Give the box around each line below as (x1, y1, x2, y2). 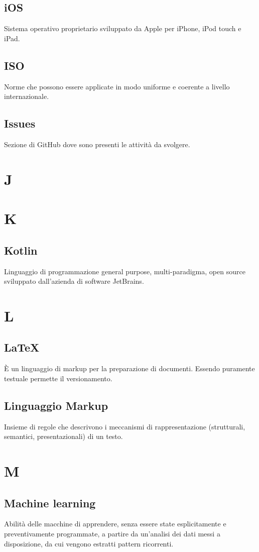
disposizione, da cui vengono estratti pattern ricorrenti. (4, 538, 174, 548)
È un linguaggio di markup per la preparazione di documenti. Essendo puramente (4, 363, 255, 374)
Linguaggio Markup (4, 397, 108, 413)
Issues (4, 116, 36, 131)
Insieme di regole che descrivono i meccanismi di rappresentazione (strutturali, (4, 421, 245, 431)
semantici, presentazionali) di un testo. (4, 431, 123, 441)
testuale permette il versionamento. (4, 373, 112, 383)
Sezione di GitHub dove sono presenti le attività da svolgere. (4, 139, 190, 149)
